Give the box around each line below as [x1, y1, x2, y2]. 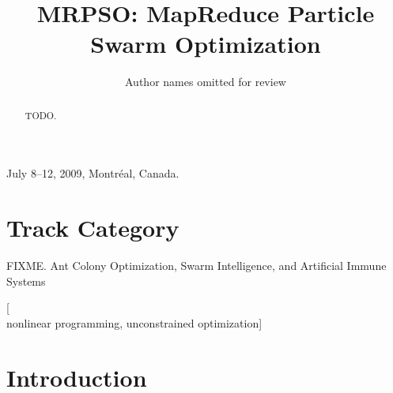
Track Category [6, 211, 179, 244]
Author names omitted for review [125, 73, 286, 90]
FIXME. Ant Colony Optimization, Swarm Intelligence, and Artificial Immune [6, 257, 387, 274]
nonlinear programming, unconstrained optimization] [6, 314, 263, 331]
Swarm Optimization [90, 28, 321, 60]
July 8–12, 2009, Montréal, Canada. [6, 165, 179, 182]
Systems [6, 272, 46, 289]
